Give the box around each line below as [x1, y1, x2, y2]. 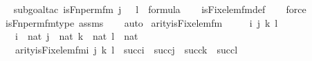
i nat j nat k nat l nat [15, 29, 138, 43]
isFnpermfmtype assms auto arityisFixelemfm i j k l [5, 15, 278, 29]
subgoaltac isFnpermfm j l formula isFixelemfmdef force [13, 2, 306, 16]
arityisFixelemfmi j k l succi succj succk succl [15, 42, 238, 56]
